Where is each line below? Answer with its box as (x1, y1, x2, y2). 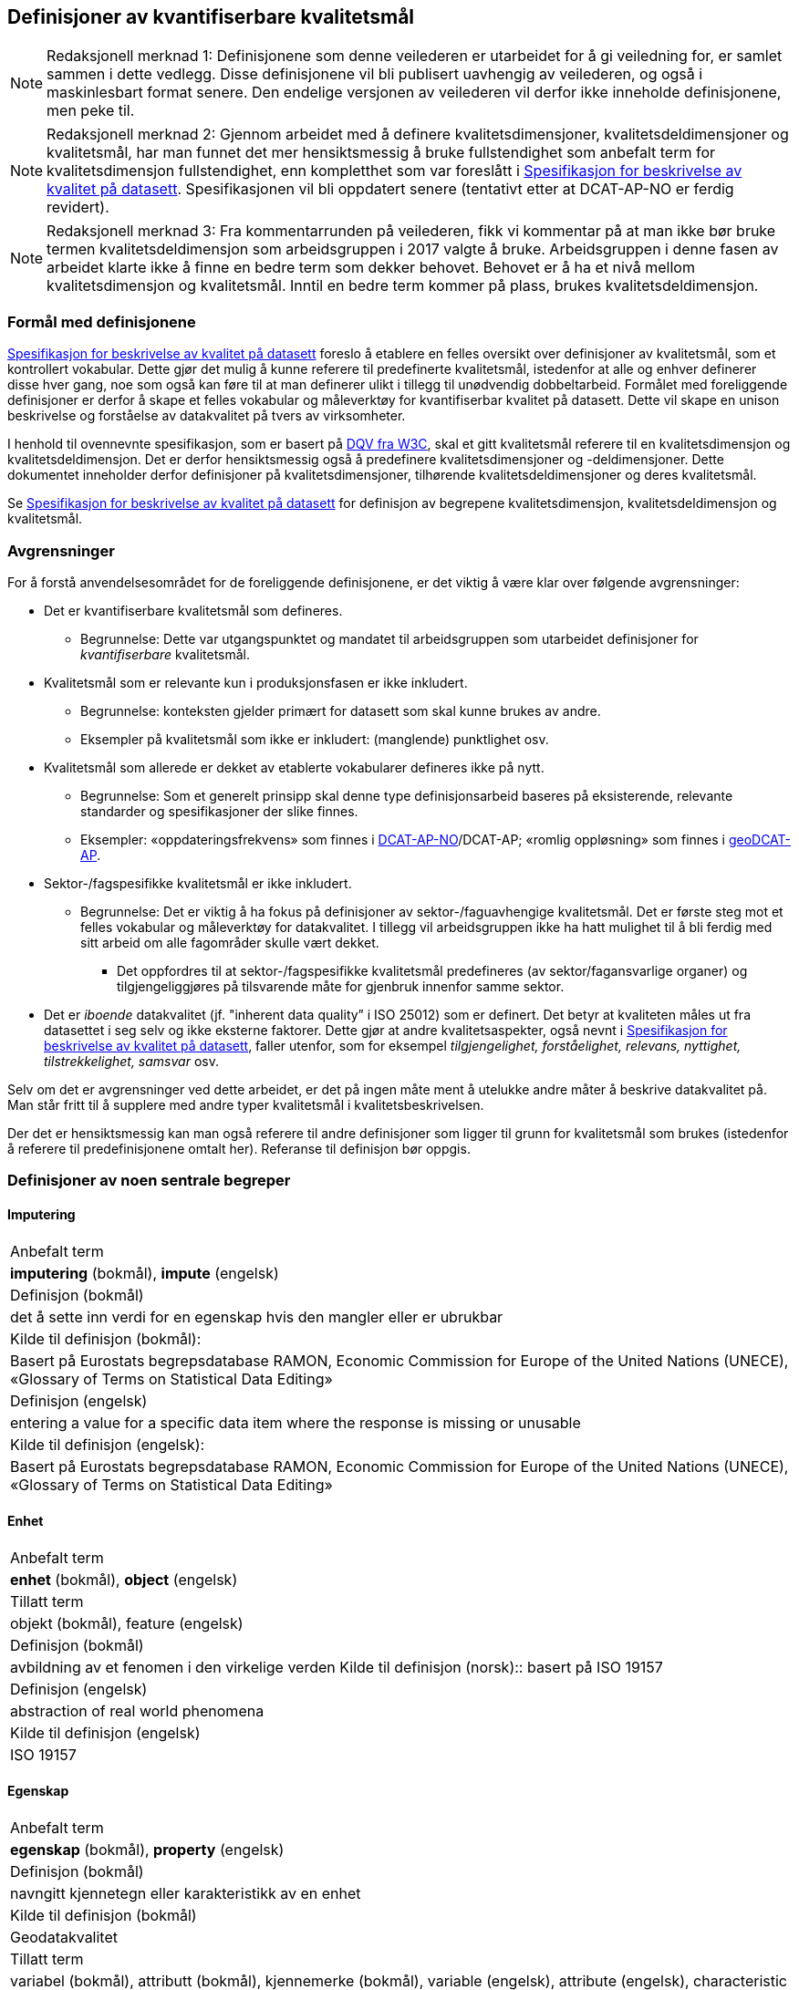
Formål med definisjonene (7, 312, 196, 331)
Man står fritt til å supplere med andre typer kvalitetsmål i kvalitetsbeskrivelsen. (7, 1096, 484, 1113)
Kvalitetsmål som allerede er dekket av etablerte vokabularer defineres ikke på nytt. (44, 759, 545, 775)
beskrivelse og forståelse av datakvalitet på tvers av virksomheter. (7, 408, 406, 424)
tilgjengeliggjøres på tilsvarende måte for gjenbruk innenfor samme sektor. (117, 978, 565, 994)
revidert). (47, 198, 109, 217)
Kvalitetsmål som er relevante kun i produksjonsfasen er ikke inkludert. (44, 674, 468, 690)
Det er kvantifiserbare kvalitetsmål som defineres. (44, 602, 343, 618)
